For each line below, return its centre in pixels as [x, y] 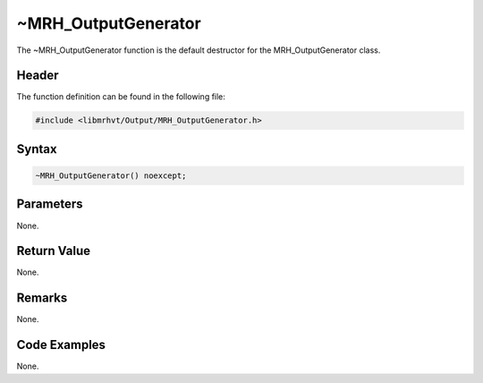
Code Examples [61, 345]
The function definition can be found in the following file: [121, 97]
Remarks [42, 298]
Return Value [54, 251]
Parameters [50, 204]
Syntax [37, 149]
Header [38, 76]
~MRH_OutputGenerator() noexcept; [111, 176]
